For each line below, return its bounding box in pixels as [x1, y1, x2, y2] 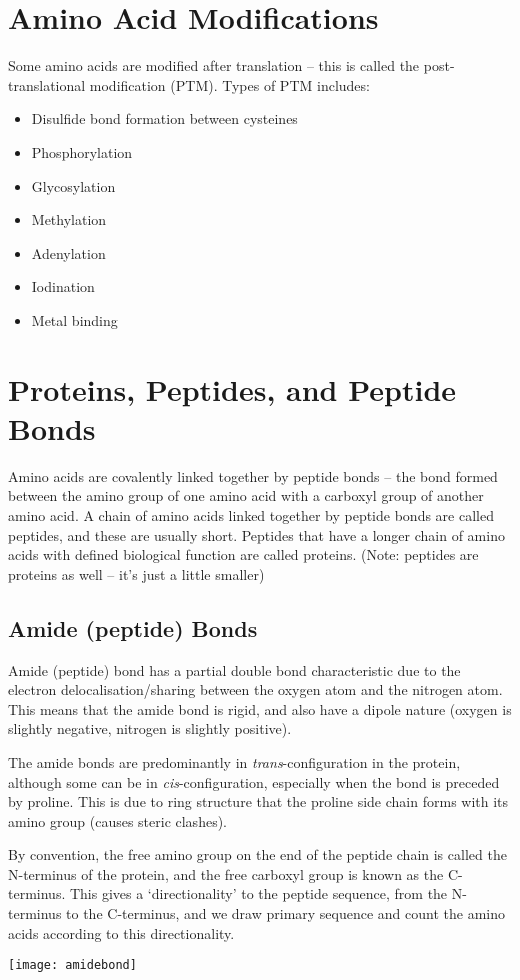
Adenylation [31, 242, 106, 263]
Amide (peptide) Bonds [8, 612, 258, 643]
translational [8, 74, 86, 95]
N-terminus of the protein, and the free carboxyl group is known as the [8, 863, 444, 884]
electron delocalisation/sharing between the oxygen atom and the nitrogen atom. [8, 679, 503, 700]
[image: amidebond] [8, 958, 137, 973]
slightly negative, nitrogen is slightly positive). [8, 718, 292, 739]
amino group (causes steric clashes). [8, 810, 227, 831]
